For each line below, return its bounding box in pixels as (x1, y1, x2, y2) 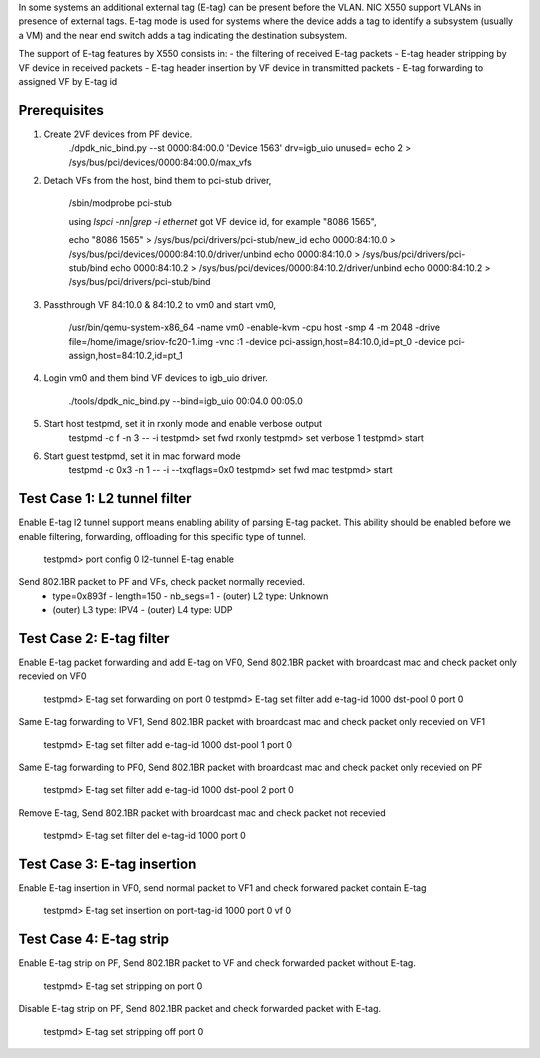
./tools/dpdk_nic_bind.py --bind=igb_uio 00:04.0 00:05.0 (68, 395, 304, 407)
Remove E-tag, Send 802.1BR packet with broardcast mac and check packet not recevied (18, 806, 386, 819)
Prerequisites (18, 101, 104, 119)
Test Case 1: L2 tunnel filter (18, 490, 192, 507)
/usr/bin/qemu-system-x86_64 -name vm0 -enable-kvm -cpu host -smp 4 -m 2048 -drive (68, 321, 440, 334)
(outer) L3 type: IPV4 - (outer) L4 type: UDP (52, 604, 234, 616)
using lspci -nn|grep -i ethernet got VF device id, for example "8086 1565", (68, 215, 377, 227)
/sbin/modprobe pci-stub (68, 197, 172, 209)
